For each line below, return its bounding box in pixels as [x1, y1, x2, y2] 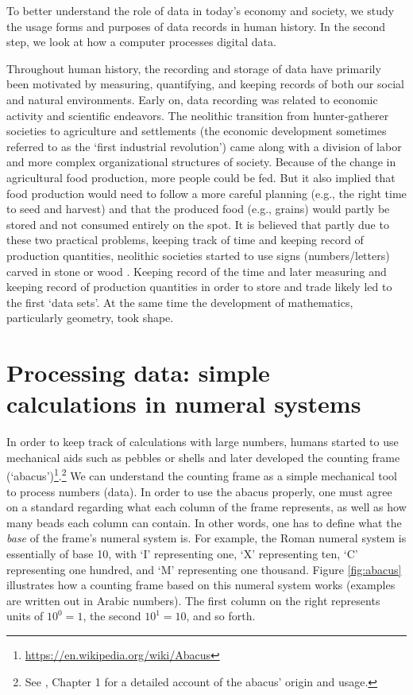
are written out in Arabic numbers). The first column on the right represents [6, 592, 380, 608]
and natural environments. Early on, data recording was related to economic [6, 91, 378, 107]
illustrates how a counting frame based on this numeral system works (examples [6, 577, 396, 593]
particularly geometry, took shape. [6, 309, 174, 326]
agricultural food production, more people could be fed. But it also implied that [6, 169, 396, 185]
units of [6, 608, 44, 624]
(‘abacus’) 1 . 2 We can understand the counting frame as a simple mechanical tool [6, 465, 397, 484]
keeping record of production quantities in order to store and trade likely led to [6, 278, 392, 295]
